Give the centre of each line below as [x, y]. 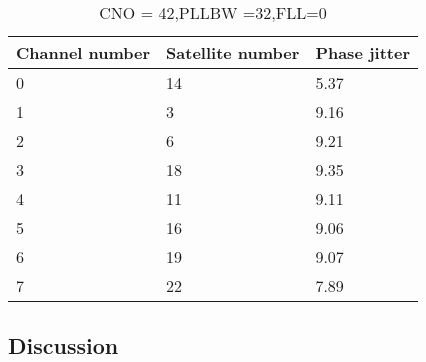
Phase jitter [362, 52]
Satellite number [233, 52]
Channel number [83, 52]
